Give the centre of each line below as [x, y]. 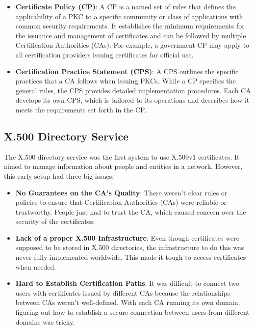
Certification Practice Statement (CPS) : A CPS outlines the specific [127, 71]
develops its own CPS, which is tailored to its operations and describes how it [132, 100]
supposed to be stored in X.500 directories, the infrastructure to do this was [130, 247]
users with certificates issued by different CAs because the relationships [123, 292]
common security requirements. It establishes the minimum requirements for [130, 26]
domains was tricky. [45, 321]
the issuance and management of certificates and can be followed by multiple [131, 35]
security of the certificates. [55, 221]
